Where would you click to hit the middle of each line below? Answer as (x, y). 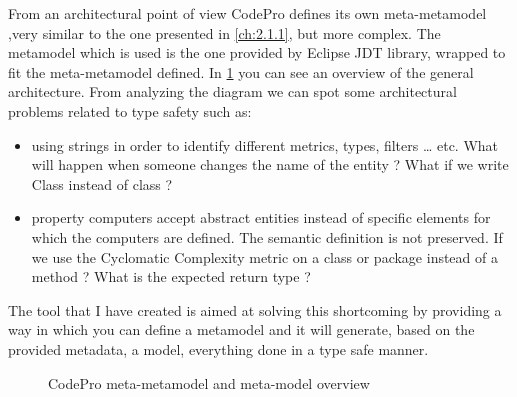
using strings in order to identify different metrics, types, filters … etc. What (265, 144)
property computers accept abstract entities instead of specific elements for (261, 217)
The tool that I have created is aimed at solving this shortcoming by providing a (255, 309)
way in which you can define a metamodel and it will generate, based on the (241, 329)
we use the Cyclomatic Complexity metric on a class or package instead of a (264, 256)
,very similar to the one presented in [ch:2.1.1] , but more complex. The (224, 32)
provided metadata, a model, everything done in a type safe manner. (218, 348)
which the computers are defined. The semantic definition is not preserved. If (267, 236)
